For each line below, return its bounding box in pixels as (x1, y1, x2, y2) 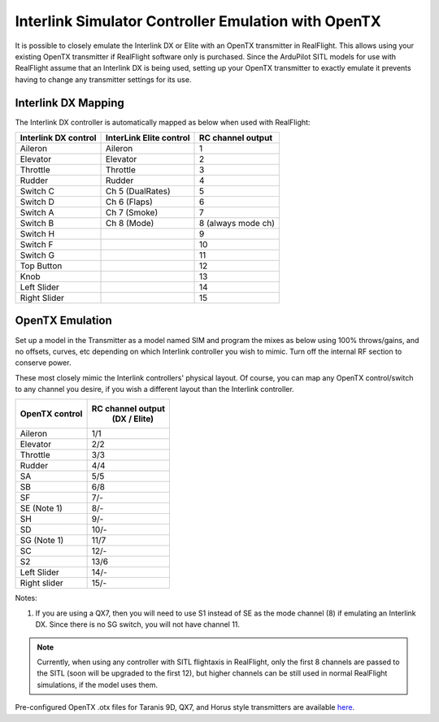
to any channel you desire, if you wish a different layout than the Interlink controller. (15, 385, 294, 394)
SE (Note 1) (20, 502, 63, 514)
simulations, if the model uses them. (37, 680, 159, 689)
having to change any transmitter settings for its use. (15, 74, 192, 85)
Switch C (20, 185, 54, 197)
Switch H (20, 228, 55, 240)
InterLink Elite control (106, 133, 190, 144)
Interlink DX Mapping (15, 96, 125, 110)
